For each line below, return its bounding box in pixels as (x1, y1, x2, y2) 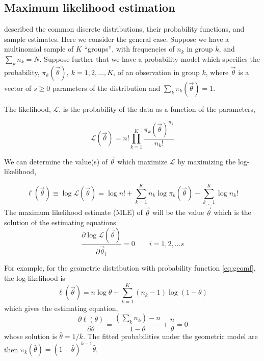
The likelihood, (4, 103, 51, 114)
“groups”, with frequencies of (84, 43, 175, 54)
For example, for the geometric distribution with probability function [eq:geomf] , (4, 262, 256, 273)
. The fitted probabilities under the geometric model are (83, 331, 258, 342)
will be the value (152, 207, 204, 218)
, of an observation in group (113, 66, 200, 77)
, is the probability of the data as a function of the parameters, (59, 103, 256, 114)
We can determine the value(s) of (4, 156, 108, 166)
